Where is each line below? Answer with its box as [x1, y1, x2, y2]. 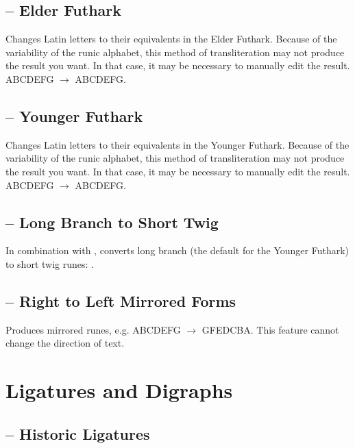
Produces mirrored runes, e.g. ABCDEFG [5, 322, 181, 336]
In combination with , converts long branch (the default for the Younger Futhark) [5, 243, 350, 258]
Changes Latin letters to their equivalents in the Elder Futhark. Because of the [5, 32, 337, 46]
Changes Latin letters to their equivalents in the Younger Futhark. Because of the [5, 137, 350, 151]
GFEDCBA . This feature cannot [201, 322, 339, 336]
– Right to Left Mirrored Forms [5, 290, 236, 311]
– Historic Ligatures [5, 423, 150, 444]
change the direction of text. [5, 336, 125, 350]
